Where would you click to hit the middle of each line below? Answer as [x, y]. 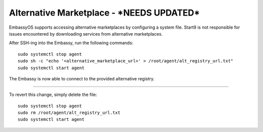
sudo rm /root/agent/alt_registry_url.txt [69, 113]
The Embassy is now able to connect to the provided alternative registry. [82, 78]
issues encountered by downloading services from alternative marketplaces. [86, 34]
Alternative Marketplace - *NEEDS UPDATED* [104, 13]
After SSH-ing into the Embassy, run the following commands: [71, 43]
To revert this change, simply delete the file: [53, 94]
